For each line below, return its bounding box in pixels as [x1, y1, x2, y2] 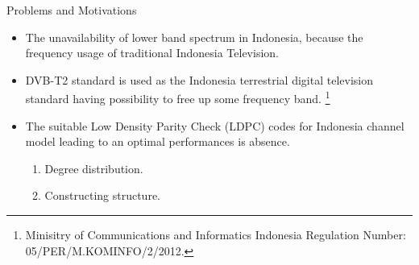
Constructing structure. [44, 187, 160, 204]
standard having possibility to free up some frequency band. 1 [25, 88, 330, 107]
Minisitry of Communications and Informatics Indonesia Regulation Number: [25, 226, 406, 242]
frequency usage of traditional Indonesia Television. [25, 44, 279, 61]
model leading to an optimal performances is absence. [25, 133, 290, 150]
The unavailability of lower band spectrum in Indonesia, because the [25, 28, 363, 45]
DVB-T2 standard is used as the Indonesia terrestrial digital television [25, 71, 373, 88]
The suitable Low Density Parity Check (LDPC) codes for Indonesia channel [25, 117, 404, 134]
